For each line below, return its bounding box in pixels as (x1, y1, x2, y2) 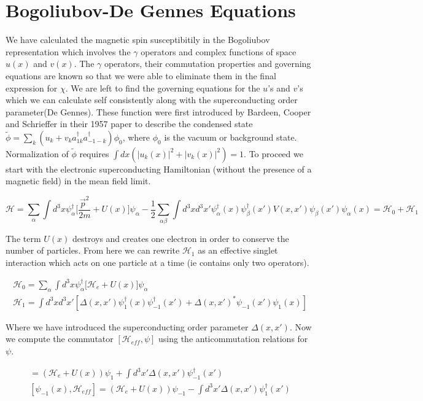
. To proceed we (244, 147, 303, 160)
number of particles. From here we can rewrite (6, 244, 180, 257)
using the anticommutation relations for (158, 332, 308, 345)
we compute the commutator (6, 332, 114, 345)
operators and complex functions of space (141, 45, 297, 58)
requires (79, 147, 109, 160)
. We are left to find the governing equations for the (65, 81, 260, 94)
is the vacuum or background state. (164, 130, 297, 143)
